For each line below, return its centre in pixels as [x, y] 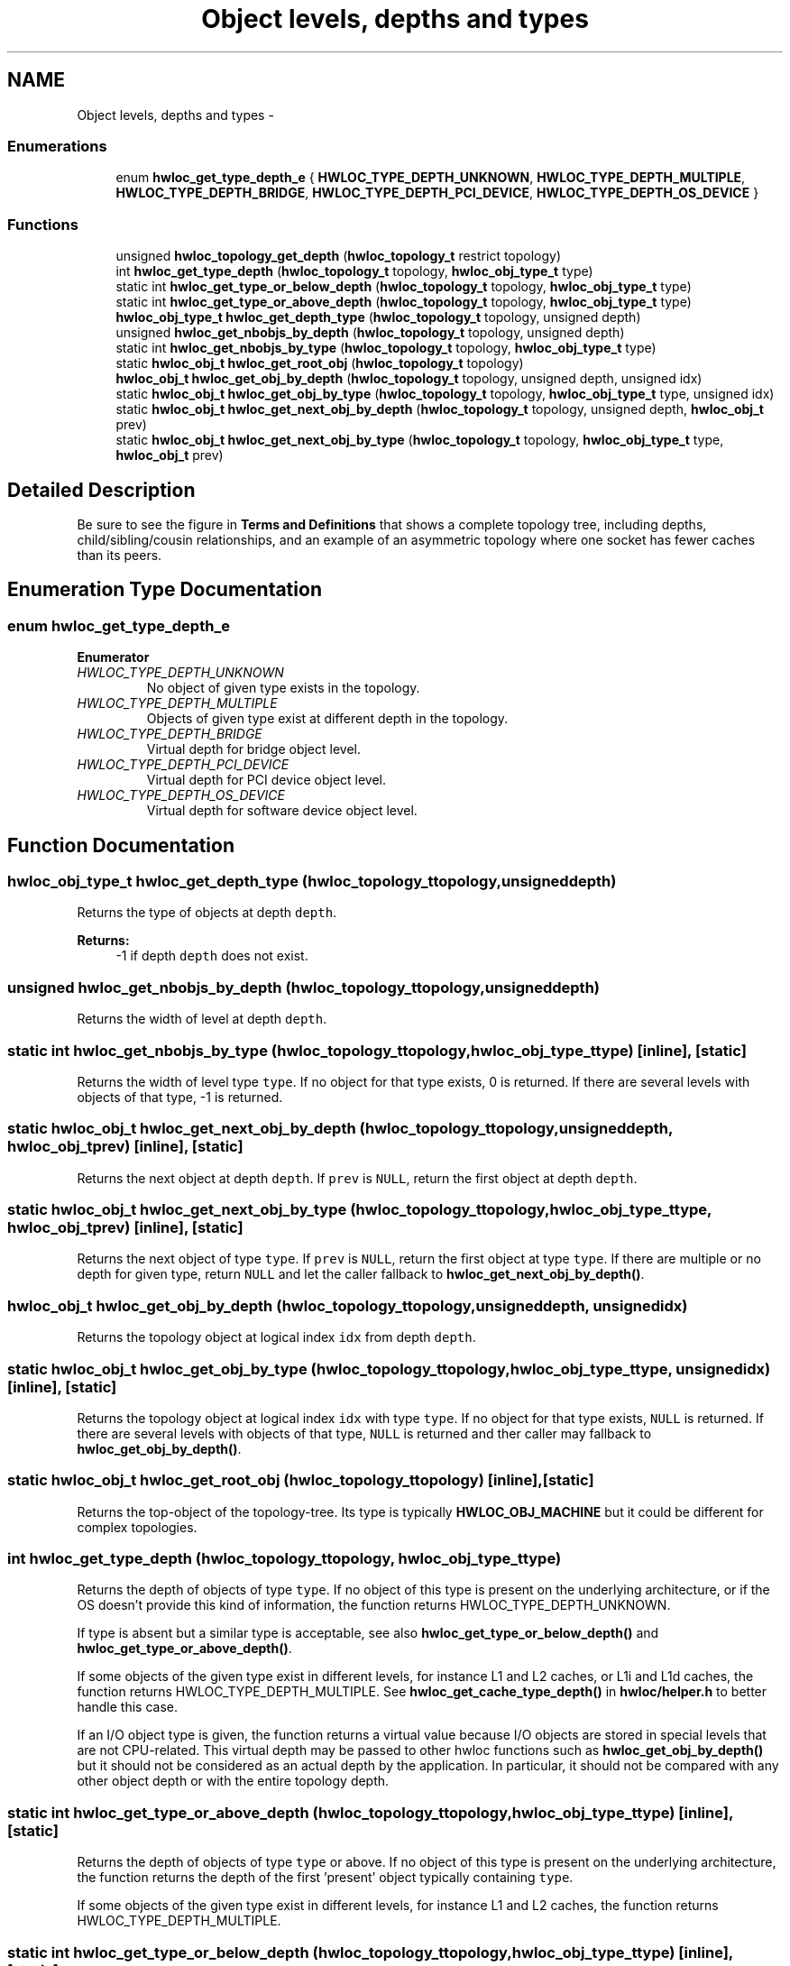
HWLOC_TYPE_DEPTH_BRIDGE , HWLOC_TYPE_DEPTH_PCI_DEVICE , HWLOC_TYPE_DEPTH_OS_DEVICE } [437, 193]
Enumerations [57, 146]
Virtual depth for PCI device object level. [266, 780]
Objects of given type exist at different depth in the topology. [327, 719]
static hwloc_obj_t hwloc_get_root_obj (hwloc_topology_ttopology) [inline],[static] [301, 1480]
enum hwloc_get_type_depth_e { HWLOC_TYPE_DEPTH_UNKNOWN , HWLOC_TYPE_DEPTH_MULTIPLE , [431, 178]
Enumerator [113, 657]
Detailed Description [101, 490]
